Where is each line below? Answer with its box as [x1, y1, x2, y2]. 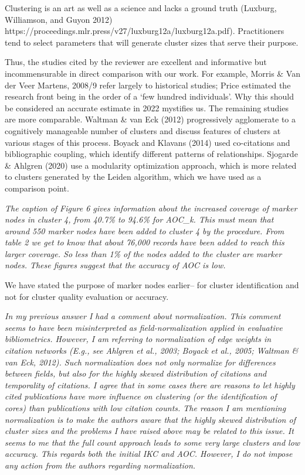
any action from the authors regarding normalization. [5, 459, 196, 471]
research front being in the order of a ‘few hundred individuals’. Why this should [5, 90, 294, 102]
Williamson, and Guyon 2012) [5, 13, 113, 25]
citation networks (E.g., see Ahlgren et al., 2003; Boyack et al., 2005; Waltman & [5, 344, 299, 357]
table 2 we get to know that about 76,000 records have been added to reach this [5, 236, 284, 248]
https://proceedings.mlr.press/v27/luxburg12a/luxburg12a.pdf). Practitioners [5, 25, 284, 37]
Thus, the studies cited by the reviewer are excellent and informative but [5, 56, 267, 68]
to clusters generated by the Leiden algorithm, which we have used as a [5, 170, 262, 183]
